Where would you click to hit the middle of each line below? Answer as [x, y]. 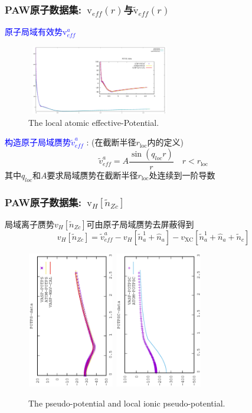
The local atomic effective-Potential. [94, 122]
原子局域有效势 [34, 32]
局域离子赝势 [30, 224]
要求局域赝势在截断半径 [92, 175]
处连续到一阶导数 [182, 175]
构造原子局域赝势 [38, 142]
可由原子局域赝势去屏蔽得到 [140, 224]
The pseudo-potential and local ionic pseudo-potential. [127, 403]
